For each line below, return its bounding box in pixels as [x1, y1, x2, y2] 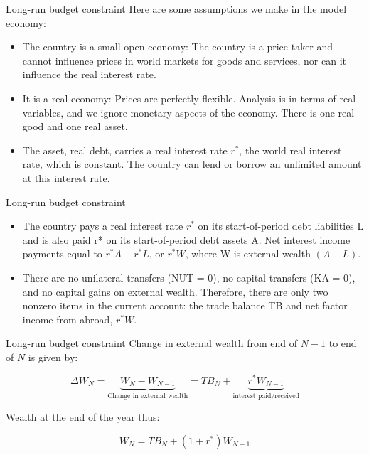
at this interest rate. [22, 170, 110, 185]
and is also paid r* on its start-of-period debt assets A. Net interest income [22, 232, 351, 247]
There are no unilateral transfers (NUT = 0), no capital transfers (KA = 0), [22, 269, 355, 284]
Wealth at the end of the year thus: [6, 409, 160, 424]
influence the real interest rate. [22, 67, 156, 82]
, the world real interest [239, 142, 342, 157]
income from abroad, [22, 311, 113, 326]
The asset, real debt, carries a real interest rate [22, 142, 228, 157]
